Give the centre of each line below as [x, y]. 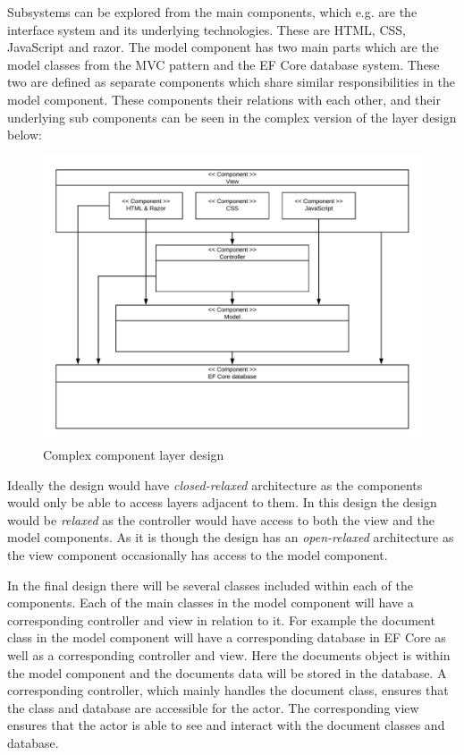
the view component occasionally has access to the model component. [198, 554]
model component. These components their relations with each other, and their [224, 99]
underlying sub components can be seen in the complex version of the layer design [232, 117]
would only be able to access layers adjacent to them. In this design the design [222, 502]
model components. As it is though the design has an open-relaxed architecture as [231, 537]
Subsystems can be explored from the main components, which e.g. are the [212, 12]
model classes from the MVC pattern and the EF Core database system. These [224, 64]
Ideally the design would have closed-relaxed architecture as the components [215, 484]
